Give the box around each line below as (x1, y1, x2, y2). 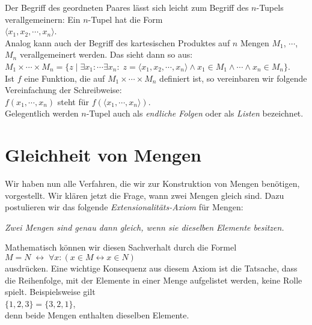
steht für (57, 95, 89, 108)
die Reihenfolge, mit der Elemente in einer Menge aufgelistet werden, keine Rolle (5, 273, 302, 286)
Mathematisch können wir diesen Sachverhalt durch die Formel (5, 241, 237, 254)
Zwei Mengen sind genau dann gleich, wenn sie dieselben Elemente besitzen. (5, 220, 284, 233)
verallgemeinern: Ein (5, 13, 81, 25)
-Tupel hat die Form (88, 13, 163, 25)
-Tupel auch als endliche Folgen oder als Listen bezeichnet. (86, 107, 304, 120)
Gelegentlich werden (5, 107, 79, 120)
